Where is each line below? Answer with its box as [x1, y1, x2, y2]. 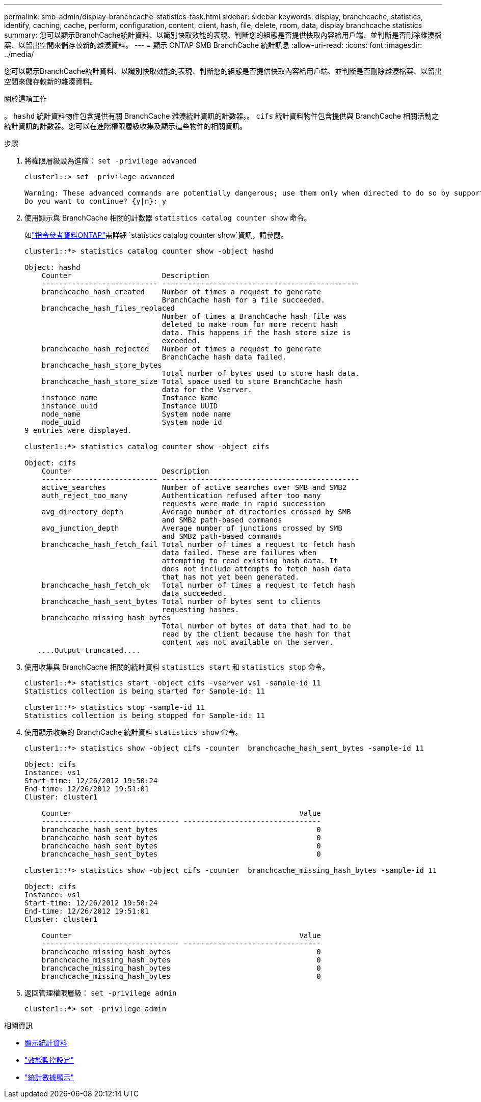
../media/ [4, 50, 34, 59]
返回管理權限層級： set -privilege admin [24, 988, 177, 997]
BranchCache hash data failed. [162, 353, 287, 361]
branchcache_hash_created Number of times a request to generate [41, 288, 321, 296]
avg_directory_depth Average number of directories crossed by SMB [41, 508, 351, 516]
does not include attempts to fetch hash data [162, 565, 351, 573]
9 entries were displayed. [24, 426, 132, 434]
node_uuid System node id [41, 418, 222, 426]
